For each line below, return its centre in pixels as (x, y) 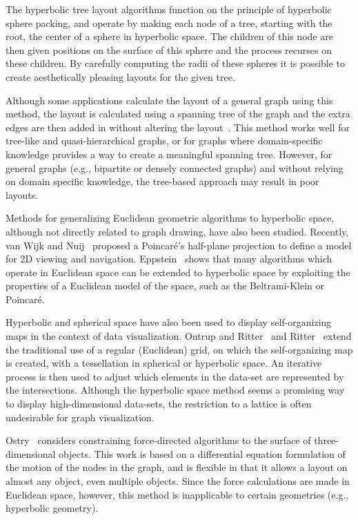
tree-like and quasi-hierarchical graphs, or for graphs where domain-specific (164, 141)
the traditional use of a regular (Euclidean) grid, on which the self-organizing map (179, 349)
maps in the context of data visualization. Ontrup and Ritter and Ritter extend (179, 336)
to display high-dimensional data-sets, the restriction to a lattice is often (159, 404)
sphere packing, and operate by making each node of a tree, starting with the (169, 22)
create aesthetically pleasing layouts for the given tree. (120, 76)
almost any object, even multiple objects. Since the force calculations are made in (178, 481)
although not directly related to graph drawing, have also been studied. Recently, (177, 231)
